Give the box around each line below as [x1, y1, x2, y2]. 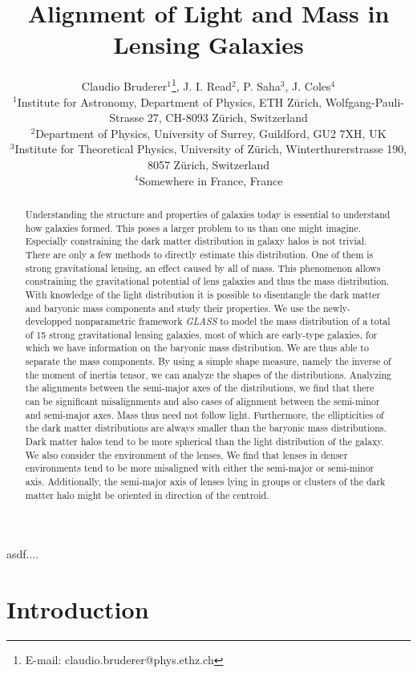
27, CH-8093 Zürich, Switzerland [147, 109, 308, 126]
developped [25, 314, 72, 328]
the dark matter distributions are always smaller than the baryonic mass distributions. [25, 421, 387, 435]
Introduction [6, 593, 149, 626]
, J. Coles [285, 77, 331, 94]
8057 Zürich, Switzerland [147, 156, 270, 172]
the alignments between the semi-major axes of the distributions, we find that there [25, 381, 374, 395]
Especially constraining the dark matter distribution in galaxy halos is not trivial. [25, 234, 367, 248]
